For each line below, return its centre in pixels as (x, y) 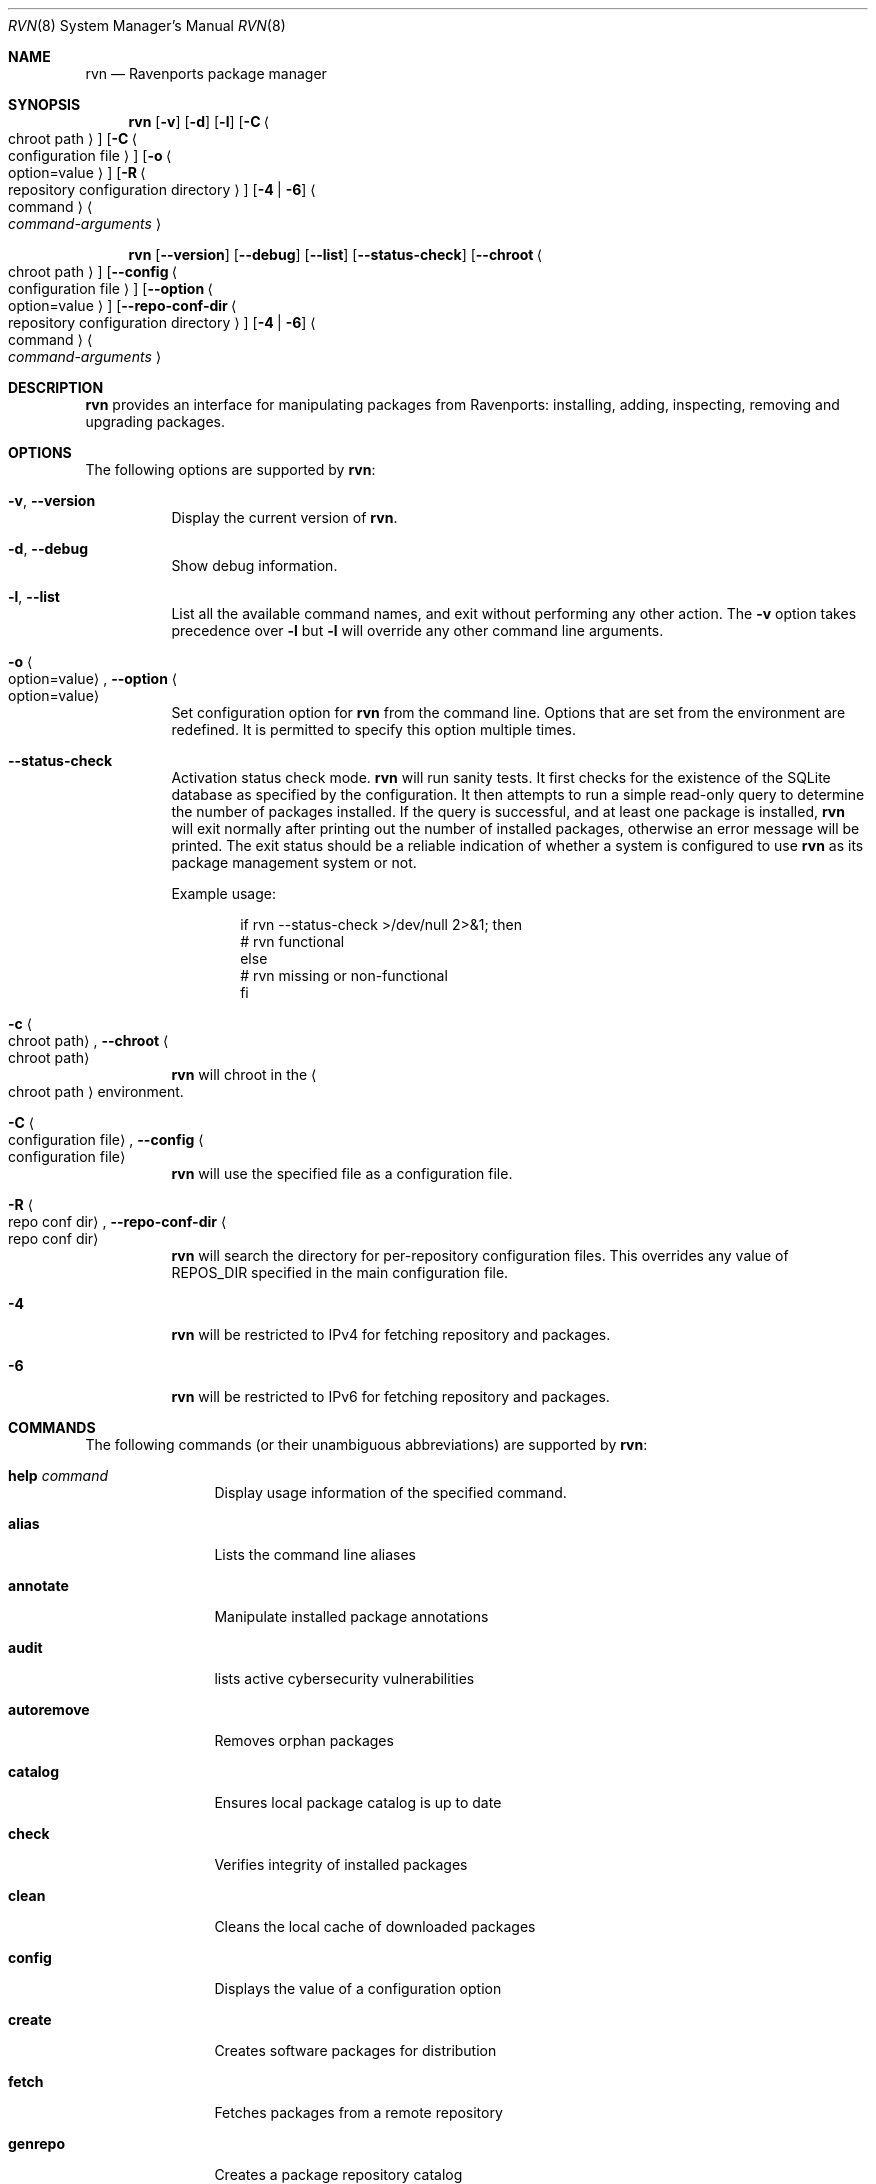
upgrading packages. (155, 421)
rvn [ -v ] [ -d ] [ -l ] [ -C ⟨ (199, 121)
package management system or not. (294, 862)
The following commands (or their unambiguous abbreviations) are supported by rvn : (366, 1444)
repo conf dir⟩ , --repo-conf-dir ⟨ (117, 1221)
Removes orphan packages (304, 1740)
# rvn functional (292, 941)
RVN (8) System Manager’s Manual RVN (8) (147, 25)
